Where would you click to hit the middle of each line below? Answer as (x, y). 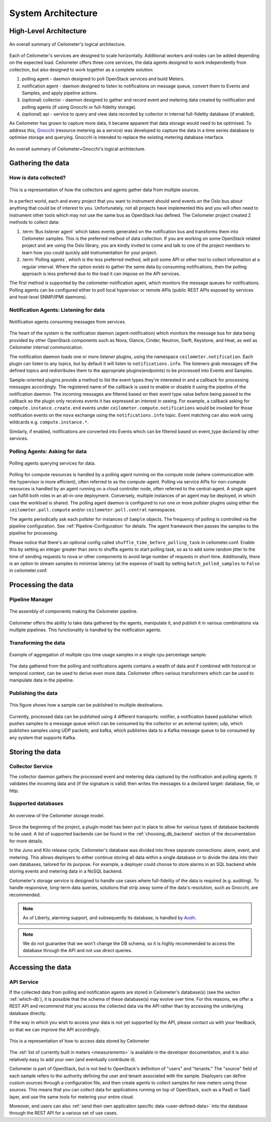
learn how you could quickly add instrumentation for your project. (90, 252)
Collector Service (31, 766)
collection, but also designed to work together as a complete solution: (82, 69)
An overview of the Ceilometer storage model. (57, 815)
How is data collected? (38, 178)
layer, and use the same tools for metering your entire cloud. (72, 1097)
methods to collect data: (34, 222)
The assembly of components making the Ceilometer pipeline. (74, 612)
